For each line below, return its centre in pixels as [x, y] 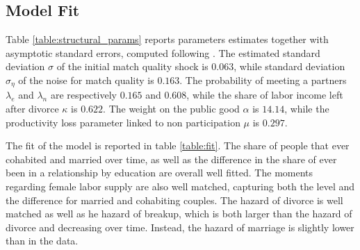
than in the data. [42, 241]
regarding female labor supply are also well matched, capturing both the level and [180, 186]
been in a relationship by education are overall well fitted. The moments [159, 173]
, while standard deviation [289, 66]
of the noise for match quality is [86, 80]
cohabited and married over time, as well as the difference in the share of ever [171, 159]
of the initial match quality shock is [132, 66]
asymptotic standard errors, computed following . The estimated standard [163, 52]
